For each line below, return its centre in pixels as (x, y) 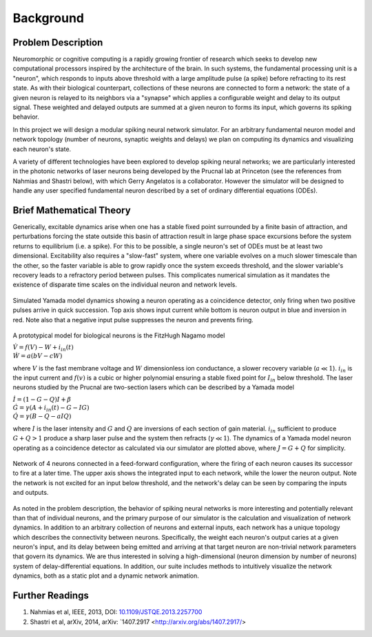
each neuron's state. (42, 149)
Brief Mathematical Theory (72, 210)
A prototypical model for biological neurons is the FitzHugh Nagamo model (119, 335)
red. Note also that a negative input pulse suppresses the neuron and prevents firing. (133, 320)
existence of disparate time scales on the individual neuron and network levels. (125, 285)
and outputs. (31, 493)
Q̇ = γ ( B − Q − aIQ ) (42, 416)
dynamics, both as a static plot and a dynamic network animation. (106, 576)
